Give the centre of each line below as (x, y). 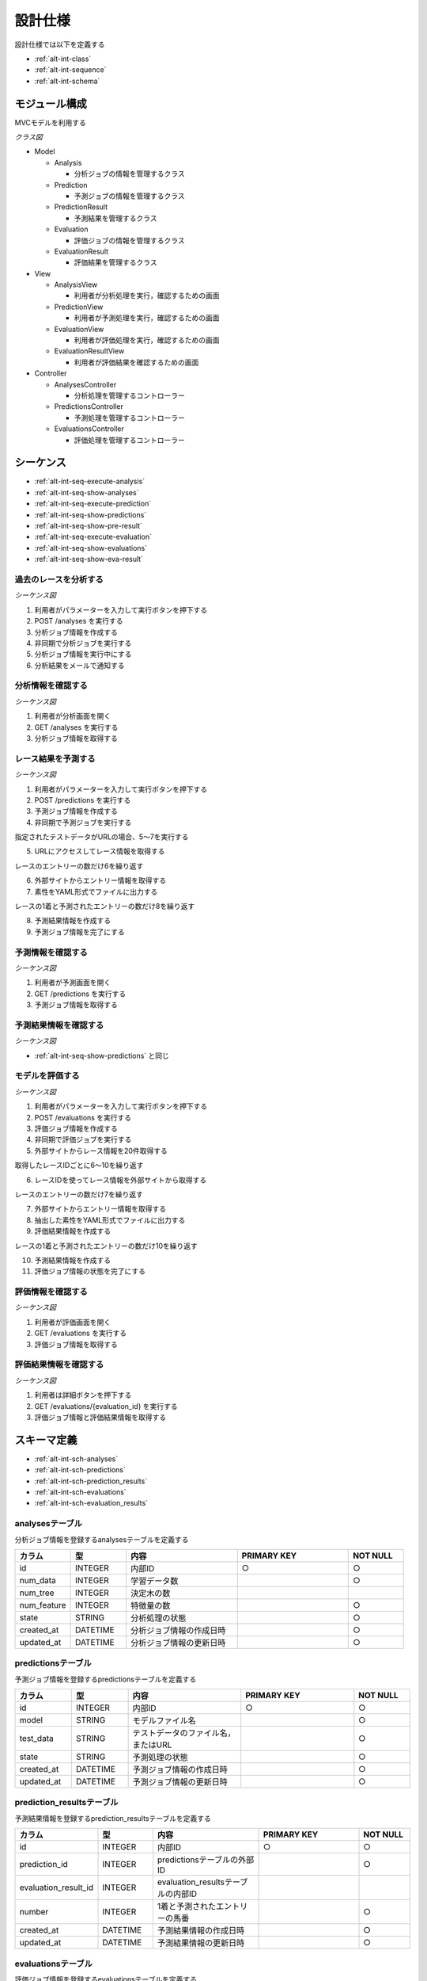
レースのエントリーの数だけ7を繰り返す (79, 1194)
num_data (38, 1580)
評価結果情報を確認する (59, 1365)
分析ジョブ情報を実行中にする (83, 655)
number (34, 1912)
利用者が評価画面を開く (72, 1322)
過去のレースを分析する (59, 579)
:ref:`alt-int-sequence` (70, 70)
